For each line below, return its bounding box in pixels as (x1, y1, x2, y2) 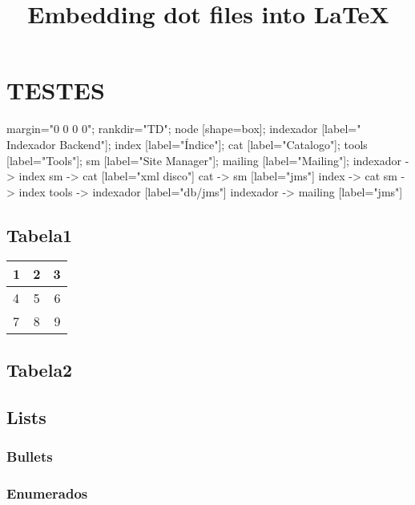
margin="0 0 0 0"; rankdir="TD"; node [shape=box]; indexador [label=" (6, 120, 361, 137)
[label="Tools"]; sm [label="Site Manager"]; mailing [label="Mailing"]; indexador (6, 151, 401, 168)
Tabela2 (6, 357, 73, 382)
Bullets (6, 446, 53, 466)
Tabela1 (6, 222, 73, 247)
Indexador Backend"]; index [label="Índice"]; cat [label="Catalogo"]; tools (6, 135, 368, 152)
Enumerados (6, 483, 88, 503)
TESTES (6, 74, 105, 107)
